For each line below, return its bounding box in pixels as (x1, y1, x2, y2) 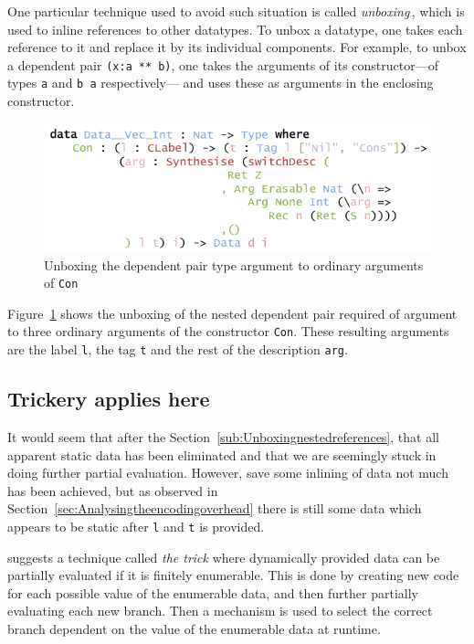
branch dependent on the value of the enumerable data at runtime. (7, 618, 381, 638)
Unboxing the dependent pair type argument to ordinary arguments (44, 255, 424, 274)
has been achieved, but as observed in (7, 480, 218, 500)
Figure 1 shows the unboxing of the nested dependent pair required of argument (7, 303, 458, 322)
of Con (44, 273, 79, 292)
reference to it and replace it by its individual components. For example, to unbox (7, 37, 467, 57)
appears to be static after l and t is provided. (7, 516, 265, 535)
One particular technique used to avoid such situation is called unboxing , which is (7, 2, 465, 20)
